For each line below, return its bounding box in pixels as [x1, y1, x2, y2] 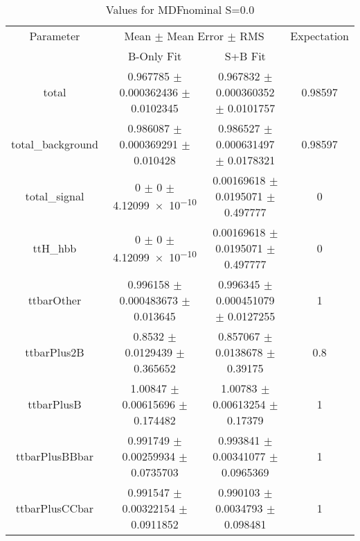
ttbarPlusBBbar [15, 448, 93, 464]
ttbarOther [28, 292, 82, 308]
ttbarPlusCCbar [15, 500, 94, 516]
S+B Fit [224, 48, 266, 64]
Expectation [290, 28, 349, 44]
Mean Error [167, 28, 224, 44]
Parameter [29, 28, 80, 44]
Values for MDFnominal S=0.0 [105, 1, 255, 17]
